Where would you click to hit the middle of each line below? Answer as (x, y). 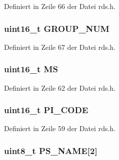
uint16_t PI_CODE (46, 110)
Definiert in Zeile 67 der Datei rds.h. (60, 47)
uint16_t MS (31, 69)
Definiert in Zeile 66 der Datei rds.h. (60, 6)
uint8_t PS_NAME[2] (51, 150)
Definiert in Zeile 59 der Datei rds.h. (60, 128)
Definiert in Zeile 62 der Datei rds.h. (60, 87)
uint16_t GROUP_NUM (57, 28)
